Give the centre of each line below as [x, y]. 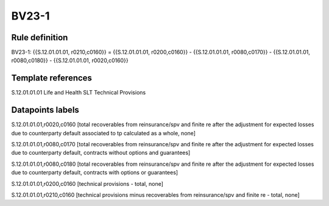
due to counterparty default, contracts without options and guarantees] [101, 153]
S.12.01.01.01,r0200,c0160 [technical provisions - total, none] [87, 183]
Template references [52, 78]
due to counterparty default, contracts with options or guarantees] [95, 172]
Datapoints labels [45, 110]
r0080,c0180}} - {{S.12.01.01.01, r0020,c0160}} [70, 60]
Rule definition [40, 37]
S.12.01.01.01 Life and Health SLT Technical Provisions [79, 93]
